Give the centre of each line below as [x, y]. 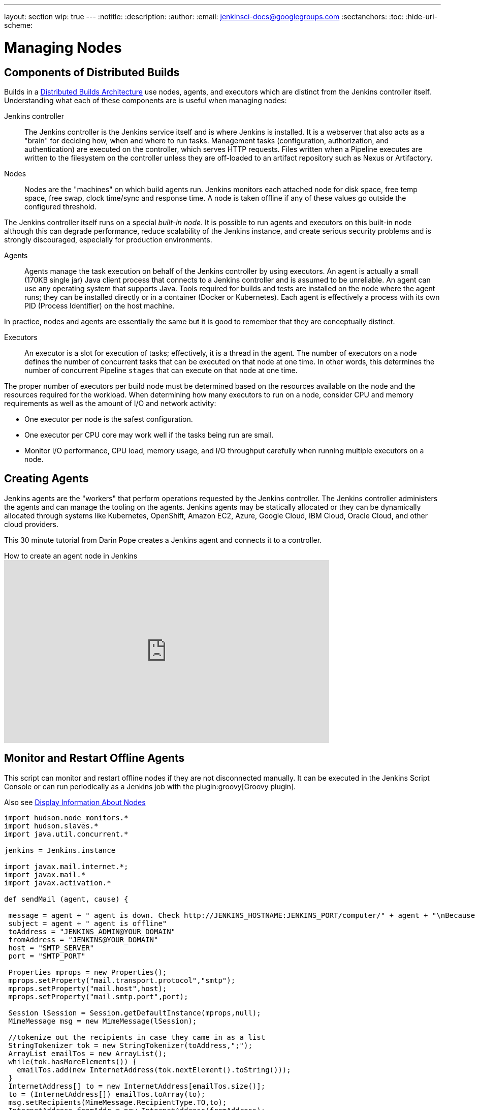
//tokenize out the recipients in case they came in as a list [137, 1037]
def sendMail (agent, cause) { [66, 899]
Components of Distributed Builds [92, 72]
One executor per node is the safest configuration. [109, 419]
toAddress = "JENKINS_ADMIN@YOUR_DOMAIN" [92, 931]
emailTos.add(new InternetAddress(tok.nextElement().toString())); [154, 1070]
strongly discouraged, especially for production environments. [108, 239]
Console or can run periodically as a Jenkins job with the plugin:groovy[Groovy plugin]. [150, 786]
